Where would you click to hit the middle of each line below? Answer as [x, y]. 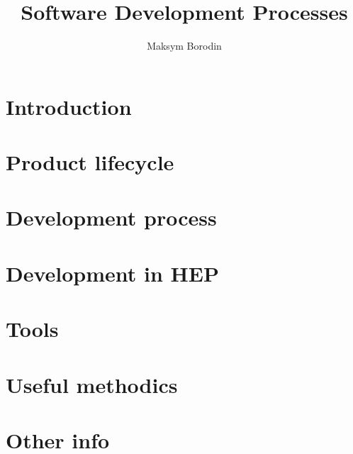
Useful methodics [92, 384]
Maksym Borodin [184, 46]
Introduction [69, 106]
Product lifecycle [90, 162]
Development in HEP [112, 273]
